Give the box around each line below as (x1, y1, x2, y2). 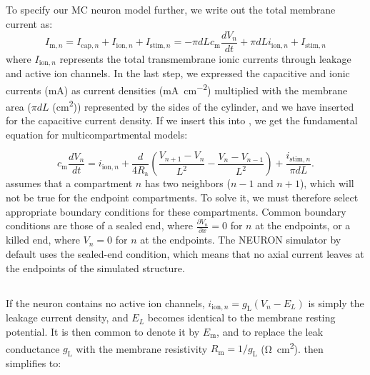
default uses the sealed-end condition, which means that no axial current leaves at (6, 246, 364, 261)
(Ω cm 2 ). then (261, 339, 324, 356)
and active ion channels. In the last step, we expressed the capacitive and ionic (6, 66, 350, 81)
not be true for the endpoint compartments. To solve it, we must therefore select (6, 189, 359, 204)
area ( (6, 99, 31, 114)
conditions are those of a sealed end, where (6, 218, 194, 233)
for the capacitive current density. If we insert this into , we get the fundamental (6, 113, 358, 128)
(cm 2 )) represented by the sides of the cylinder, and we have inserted (52, 96, 354, 114)
